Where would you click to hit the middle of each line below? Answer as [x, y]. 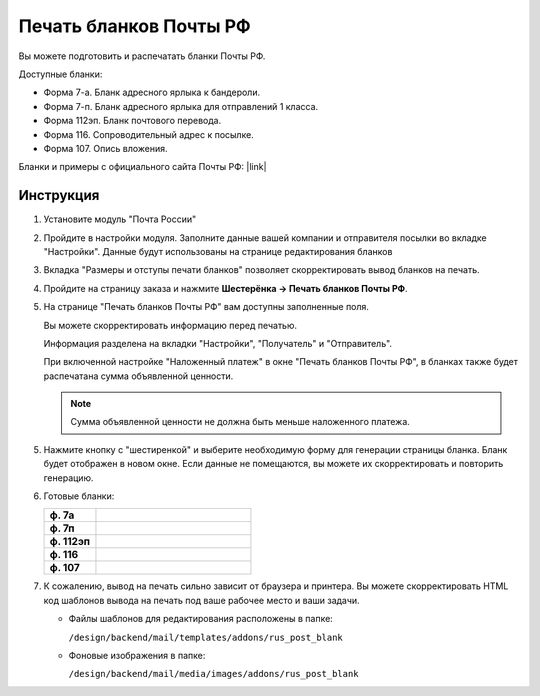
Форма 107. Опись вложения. [106, 148]
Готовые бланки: [79, 496]
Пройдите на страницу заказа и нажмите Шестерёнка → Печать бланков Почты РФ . [225, 288]
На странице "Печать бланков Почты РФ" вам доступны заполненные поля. [206, 307]
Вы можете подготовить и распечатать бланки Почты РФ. [142, 56]
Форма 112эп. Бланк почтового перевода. [132, 121]
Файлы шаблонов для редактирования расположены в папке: [201, 619]
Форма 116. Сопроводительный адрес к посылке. [148, 134]
